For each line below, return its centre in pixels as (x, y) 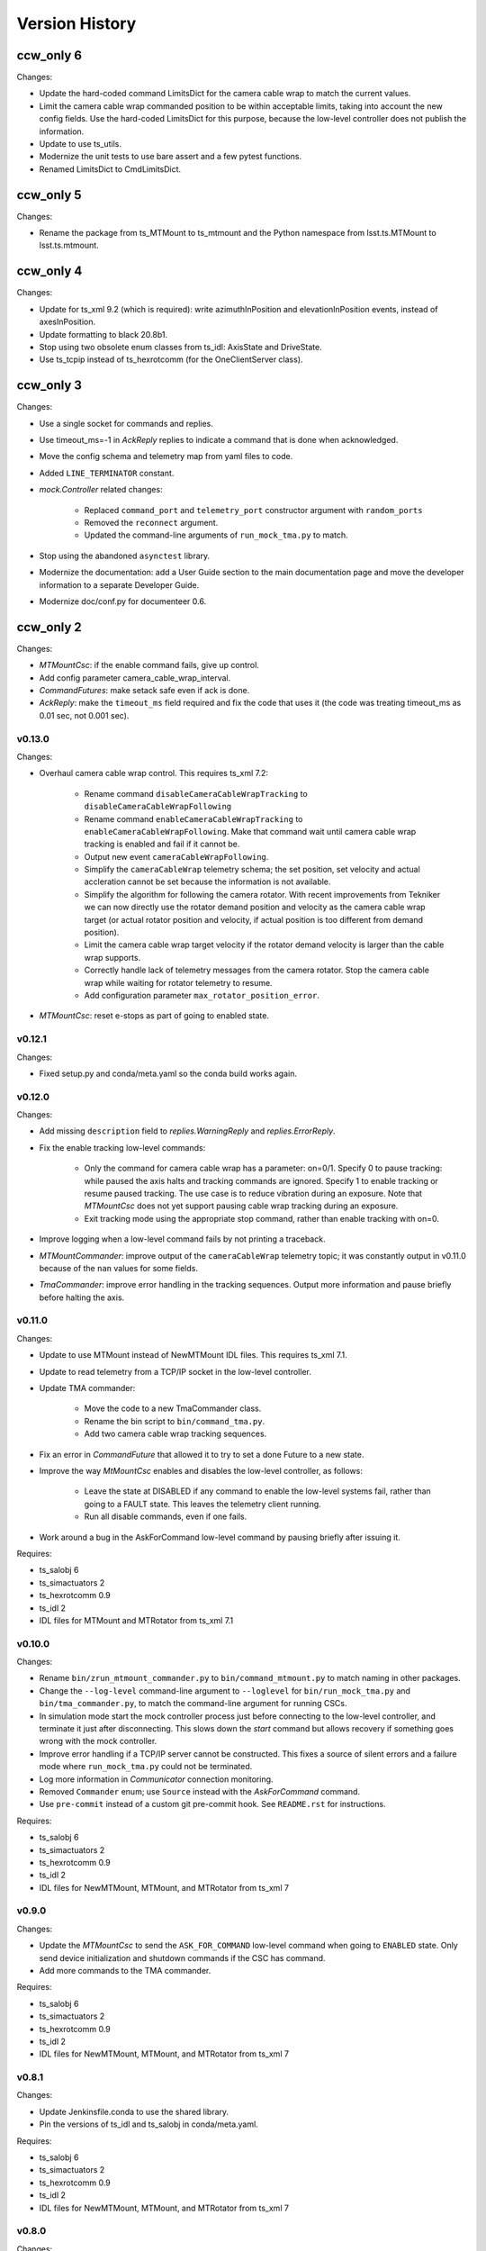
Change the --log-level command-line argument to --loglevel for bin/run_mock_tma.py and (225, 1691)
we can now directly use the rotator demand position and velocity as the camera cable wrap (255, 907)
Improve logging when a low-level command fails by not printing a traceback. (182, 1239)
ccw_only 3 (49, 386)
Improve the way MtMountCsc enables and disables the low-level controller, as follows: (201, 1470)
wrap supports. (112, 957)
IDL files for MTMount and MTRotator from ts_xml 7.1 (136, 1620)
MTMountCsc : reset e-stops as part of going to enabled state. (154, 1016)
